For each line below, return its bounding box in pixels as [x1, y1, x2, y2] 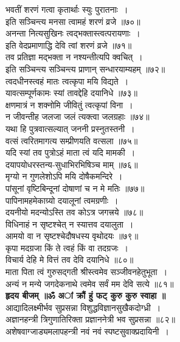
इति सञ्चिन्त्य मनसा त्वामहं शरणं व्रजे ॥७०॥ [5, 15, 140, 27]
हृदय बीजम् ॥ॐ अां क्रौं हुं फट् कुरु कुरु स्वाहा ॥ [5, 289, 166, 302]
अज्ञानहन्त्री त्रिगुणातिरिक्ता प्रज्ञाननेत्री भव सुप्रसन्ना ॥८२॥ [5, 313, 175, 326]
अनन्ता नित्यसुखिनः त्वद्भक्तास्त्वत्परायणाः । [5, 27, 140, 40]
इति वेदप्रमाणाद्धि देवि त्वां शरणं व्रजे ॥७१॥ [5, 38, 132, 51]
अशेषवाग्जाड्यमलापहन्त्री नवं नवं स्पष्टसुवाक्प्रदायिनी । [5, 325, 169, 338]
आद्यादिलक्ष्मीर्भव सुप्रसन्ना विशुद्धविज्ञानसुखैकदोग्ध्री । [5, 301, 161, 313]
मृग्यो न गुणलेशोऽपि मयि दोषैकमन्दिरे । [5, 170, 123, 183]
